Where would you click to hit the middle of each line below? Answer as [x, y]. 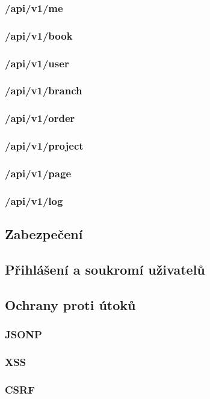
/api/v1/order [40, 118]
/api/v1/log [34, 200]
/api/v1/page [38, 173]
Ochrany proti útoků [70, 304]
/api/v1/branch [44, 90]
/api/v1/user [37, 63]
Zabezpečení [44, 234]
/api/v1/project [44, 146]
